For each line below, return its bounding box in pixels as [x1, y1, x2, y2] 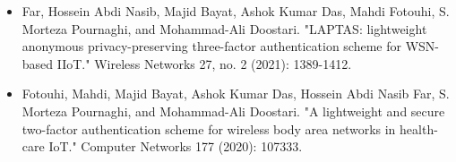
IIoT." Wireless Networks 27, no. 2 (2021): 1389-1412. [56, 54, 352, 72]
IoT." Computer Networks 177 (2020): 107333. [48, 137, 303, 156]
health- [400, 119, 438, 138]
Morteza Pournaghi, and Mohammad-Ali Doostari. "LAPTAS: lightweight [22, 19, 427, 38]
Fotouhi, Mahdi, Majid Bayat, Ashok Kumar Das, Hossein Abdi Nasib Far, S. [22, 84, 450, 103]
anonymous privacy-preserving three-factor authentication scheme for [22, 37, 401, 55]
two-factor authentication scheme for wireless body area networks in [22, 119, 396, 138]
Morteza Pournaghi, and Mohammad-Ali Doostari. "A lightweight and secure [22, 101, 445, 120]
